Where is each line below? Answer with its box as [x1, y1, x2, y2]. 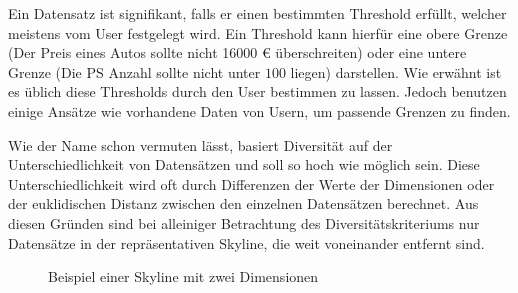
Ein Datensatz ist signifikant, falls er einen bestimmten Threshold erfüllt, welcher [8, 3, 507, 23]
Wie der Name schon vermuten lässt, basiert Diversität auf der [8, 134, 393, 155]
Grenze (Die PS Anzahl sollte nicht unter [8, 61, 261, 82]
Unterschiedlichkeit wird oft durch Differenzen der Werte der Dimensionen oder [8, 173, 495, 194]
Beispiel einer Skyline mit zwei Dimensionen [48, 266, 319, 287]
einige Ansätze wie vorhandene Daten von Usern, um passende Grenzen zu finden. [8, 100, 511, 121]
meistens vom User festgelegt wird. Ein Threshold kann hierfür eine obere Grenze [8, 22, 508, 43]
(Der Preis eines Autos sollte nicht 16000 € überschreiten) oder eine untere [8, 42, 467, 63]
